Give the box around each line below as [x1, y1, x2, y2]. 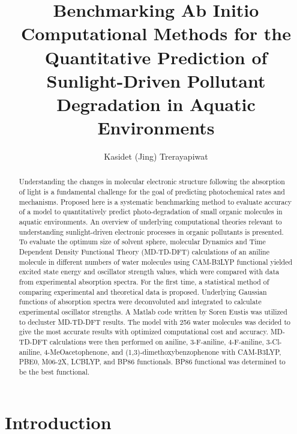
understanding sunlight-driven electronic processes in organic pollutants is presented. [19, 226, 284, 237]
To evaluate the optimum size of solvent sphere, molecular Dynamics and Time [19, 237, 266, 247]
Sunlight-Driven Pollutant [46, 68, 266, 92]
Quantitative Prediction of [44, 44, 268, 69]
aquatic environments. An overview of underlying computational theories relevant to [19, 217, 282, 227]
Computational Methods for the [20, 21, 292, 46]
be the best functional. [19, 366, 90, 376]
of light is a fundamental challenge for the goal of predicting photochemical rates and [19, 187, 285, 197]
